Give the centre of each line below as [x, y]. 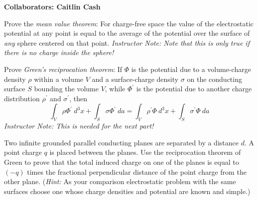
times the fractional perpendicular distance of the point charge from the [137, 171]
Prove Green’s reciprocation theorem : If [63, 69]
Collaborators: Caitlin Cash [52, 6]
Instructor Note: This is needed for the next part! [79, 126]
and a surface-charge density [135, 79]
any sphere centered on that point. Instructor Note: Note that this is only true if [127, 42]
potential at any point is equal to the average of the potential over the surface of [127, 33]
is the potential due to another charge [194, 89]
